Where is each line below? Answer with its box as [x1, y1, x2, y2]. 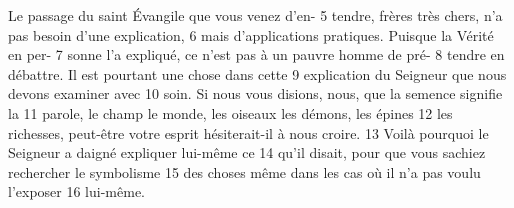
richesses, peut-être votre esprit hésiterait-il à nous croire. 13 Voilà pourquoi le [8, 122, 489, 143]
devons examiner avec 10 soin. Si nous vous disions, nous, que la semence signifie [8, 83, 503, 104]
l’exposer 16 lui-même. [8, 181, 145, 202]
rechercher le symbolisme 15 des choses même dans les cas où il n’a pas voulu [8, 161, 481, 182]
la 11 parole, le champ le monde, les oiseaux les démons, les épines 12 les [8, 102, 453, 123]
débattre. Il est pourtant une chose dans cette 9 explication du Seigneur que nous [8, 63, 507, 84]
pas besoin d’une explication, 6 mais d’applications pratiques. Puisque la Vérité [8, 24, 494, 45]
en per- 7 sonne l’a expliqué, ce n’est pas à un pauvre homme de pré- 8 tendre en [8, 44, 505, 65]
